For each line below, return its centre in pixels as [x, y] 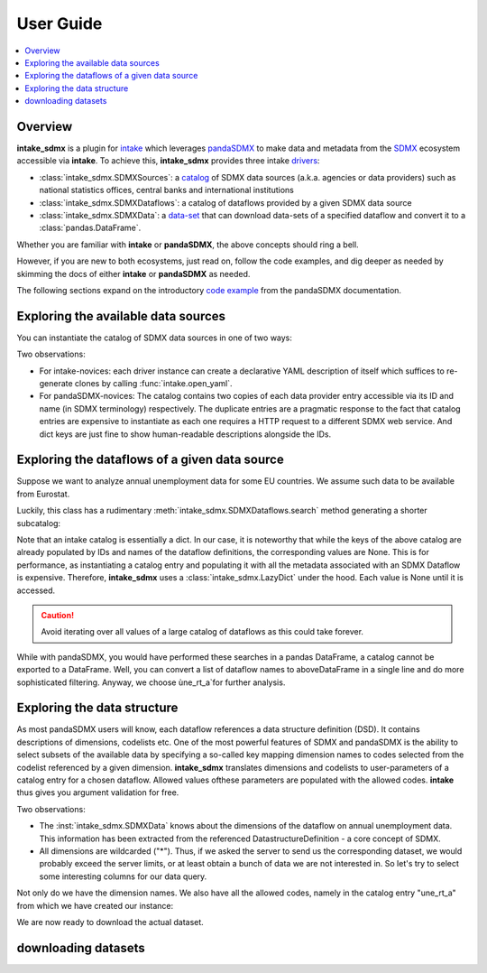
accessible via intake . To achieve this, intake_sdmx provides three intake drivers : [168, 161]
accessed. [36, 590]
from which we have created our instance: [95, 905]
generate [56, 383]
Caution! [58, 615]
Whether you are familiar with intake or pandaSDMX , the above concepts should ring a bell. [188, 245]
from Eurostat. [43, 494]
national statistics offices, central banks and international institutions [167, 190]
